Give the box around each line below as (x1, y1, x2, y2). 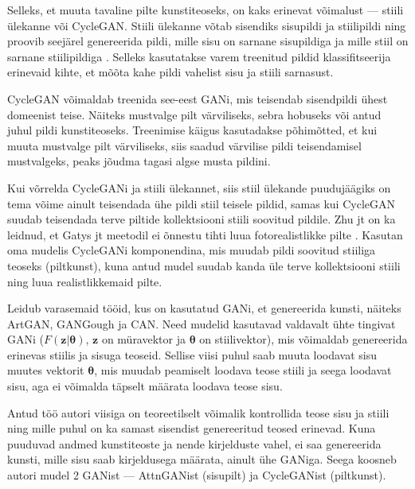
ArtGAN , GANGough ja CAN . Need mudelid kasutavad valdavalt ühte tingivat (7, 315, 396, 332)
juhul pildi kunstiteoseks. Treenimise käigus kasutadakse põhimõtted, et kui (7, 122, 378, 138)
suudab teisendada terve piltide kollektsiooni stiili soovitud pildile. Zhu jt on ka (7, 211, 396, 227)
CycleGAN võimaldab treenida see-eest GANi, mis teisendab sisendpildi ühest (7, 90, 388, 107)
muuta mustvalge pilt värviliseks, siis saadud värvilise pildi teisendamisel (7, 137, 362, 153)
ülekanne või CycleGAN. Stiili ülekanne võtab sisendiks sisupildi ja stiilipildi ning (7, 17, 406, 33)
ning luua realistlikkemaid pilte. (7, 273, 162, 289)
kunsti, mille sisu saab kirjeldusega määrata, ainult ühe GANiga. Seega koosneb (7, 451, 397, 468)
